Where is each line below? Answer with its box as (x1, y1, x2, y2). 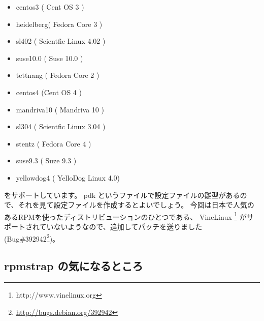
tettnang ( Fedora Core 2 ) (16, 70, 100, 80)
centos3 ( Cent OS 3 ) (16, 2, 84, 12)
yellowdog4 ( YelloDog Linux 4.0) (16, 172, 120, 183)
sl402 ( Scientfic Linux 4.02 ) (16, 36, 106, 46)
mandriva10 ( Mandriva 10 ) (16, 104, 104, 114)
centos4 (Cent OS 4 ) (16, 86, 82, 97)
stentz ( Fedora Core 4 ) (16, 138, 91, 149)
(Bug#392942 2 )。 (4, 231, 60, 244)
